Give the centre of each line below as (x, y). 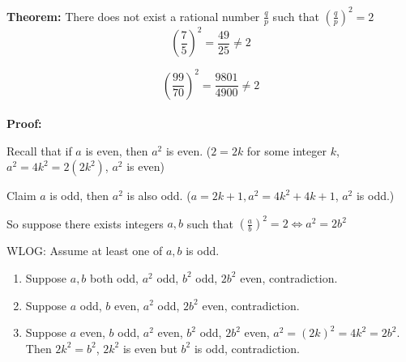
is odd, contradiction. (247, 348)
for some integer (286, 150)
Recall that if (39, 150)
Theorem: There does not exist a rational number (133, 16)
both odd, (114, 277)
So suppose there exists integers (85, 223)
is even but (150, 348)
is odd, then (79, 196)
